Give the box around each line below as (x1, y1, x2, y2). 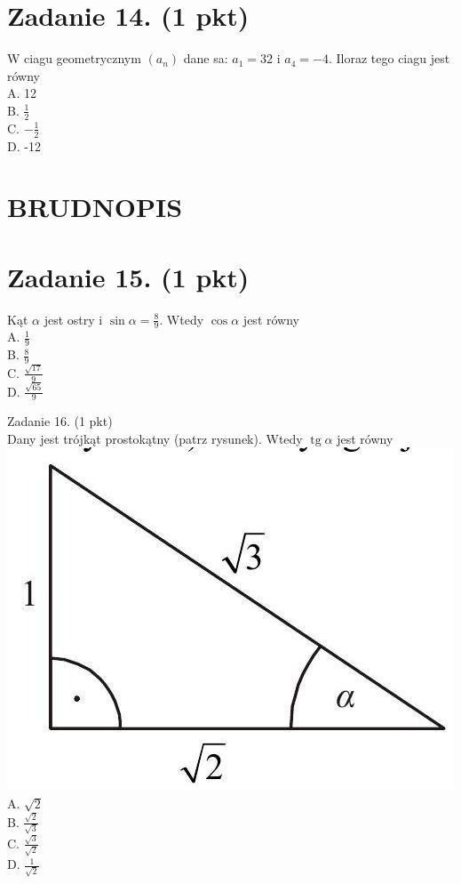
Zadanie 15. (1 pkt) (7, 258, 250, 294)
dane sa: (183, 49, 228, 68)
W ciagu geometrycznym (7, 49, 141, 68)
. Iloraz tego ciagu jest (328, 49, 450, 68)
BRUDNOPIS (7, 189, 183, 225)
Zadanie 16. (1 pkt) (7, 412, 113, 430)
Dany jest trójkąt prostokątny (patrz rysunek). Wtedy (7, 429, 303, 447)
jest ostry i (44, 309, 103, 328)
